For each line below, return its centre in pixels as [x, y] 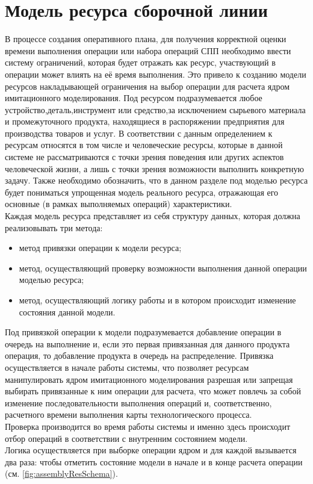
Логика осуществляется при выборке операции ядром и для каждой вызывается [151, 450]
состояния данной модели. [67, 312]
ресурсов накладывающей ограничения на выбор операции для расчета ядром [147, 86]
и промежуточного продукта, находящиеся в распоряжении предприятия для [145, 121]
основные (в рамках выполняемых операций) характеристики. [119, 204]
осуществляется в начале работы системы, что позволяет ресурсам [127, 367]
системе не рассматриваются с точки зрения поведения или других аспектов [144, 157]
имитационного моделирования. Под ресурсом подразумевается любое [134, 98]
